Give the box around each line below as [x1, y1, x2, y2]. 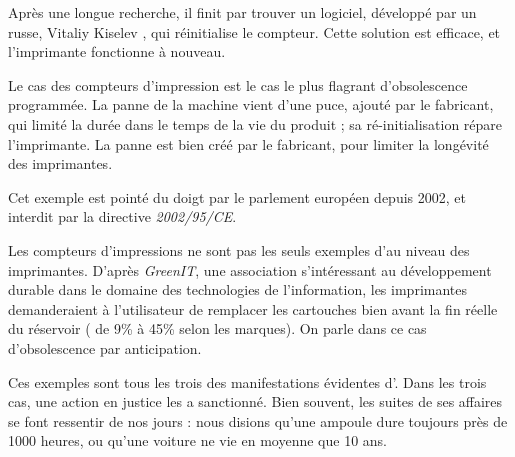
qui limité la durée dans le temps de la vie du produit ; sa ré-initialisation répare [8, 113, 503, 134]
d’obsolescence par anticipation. [8, 337, 202, 358]
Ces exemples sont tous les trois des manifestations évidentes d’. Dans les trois [8, 371, 487, 392]
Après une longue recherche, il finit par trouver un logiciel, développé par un [8, 2, 477, 22]
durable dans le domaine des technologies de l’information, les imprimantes [8, 279, 468, 300]
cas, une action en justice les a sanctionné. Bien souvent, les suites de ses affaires [8, 391, 503, 412]
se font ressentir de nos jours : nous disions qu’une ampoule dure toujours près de [8, 410, 508, 431]
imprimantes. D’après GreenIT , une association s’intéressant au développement [8, 259, 492, 280]
